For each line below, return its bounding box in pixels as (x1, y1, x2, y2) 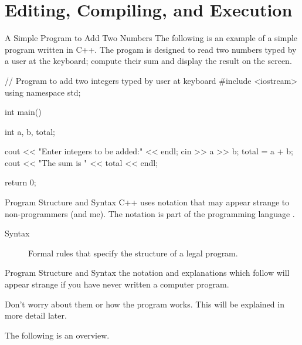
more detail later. (5, 309, 67, 322)
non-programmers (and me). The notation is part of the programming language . (5, 207, 295, 219)
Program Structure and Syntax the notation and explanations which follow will (5, 266, 290, 279)
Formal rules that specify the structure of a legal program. (28, 246, 238, 259)
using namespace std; (5, 86, 81, 98)
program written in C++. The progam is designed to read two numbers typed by (5, 43, 297, 55)
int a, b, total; (5, 125, 55, 137)
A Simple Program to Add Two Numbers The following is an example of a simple (5, 32, 298, 44)
